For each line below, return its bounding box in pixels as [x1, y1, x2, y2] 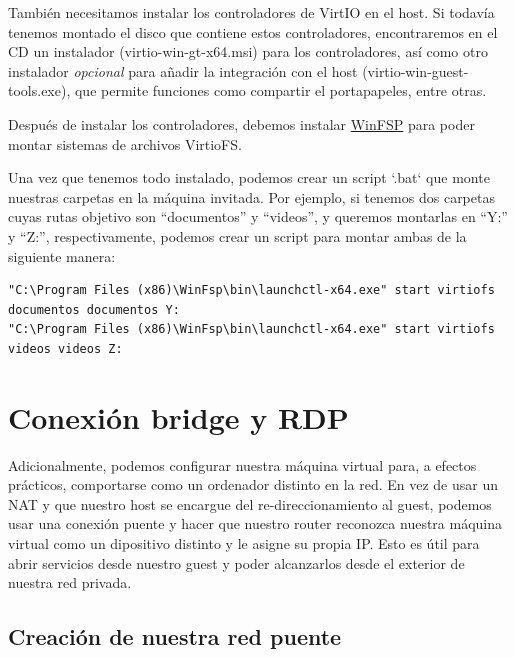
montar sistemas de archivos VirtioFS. [8, 133, 242, 154]
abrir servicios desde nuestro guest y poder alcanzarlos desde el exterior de [8, 552, 465, 573]
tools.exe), [8, 80, 71, 101]
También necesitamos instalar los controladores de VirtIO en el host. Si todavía [8, 2, 495, 22]
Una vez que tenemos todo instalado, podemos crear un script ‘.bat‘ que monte [8, 167, 490, 188]
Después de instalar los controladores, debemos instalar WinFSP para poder [8, 113, 475, 134]
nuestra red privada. [8, 572, 132, 593]
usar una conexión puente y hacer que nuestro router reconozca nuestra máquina [8, 513, 503, 534]
